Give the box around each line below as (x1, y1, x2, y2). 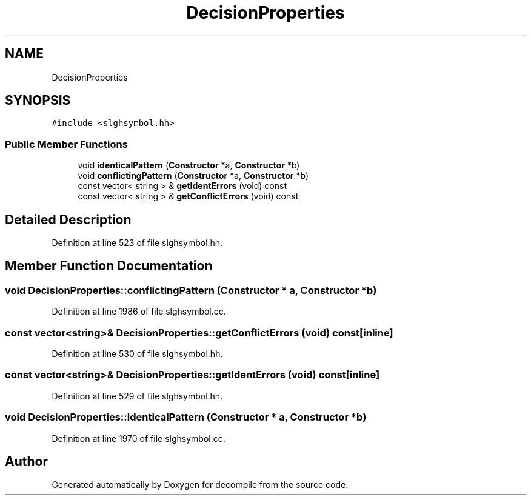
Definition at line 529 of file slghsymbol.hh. (52, 390, 223, 401)
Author (5, 453, 48, 469)
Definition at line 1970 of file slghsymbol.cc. (52, 433, 225, 444)
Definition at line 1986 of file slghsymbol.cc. (52, 306, 226, 317)
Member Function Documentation (5, 258, 213, 274)
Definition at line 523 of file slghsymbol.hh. (52, 238, 223, 248)
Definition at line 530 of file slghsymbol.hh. (52, 348, 223, 359)
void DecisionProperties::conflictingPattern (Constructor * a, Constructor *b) (5, 284, 377, 296)
